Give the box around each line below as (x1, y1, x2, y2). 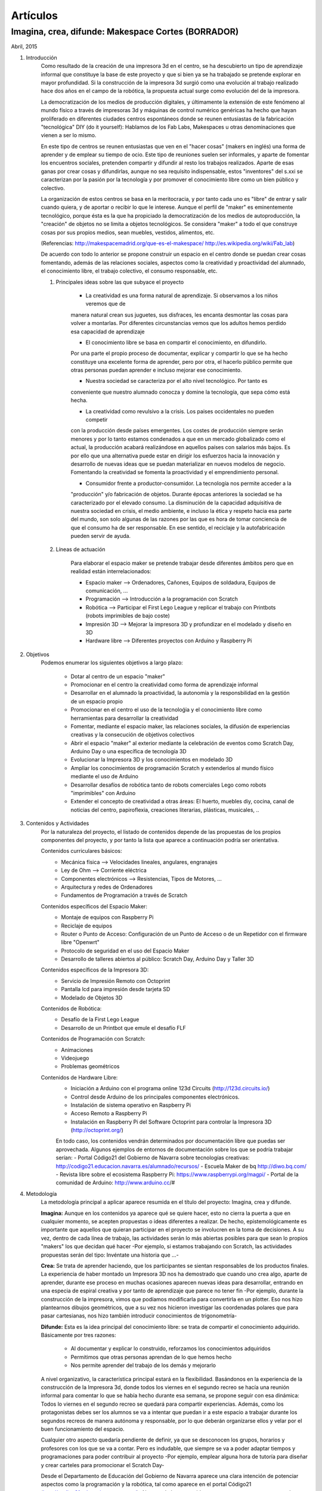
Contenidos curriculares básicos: (41, 847, 122, 855)
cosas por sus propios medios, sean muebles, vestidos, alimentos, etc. (41, 228, 215, 236)
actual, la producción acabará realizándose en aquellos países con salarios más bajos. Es (70, 444, 290, 451)
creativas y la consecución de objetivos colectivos (70, 731, 195, 738)
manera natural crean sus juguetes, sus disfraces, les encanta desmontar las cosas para (70, 311, 289, 318)
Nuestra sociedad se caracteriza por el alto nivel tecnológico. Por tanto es (85, 378, 268, 385)
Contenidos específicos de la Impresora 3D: (41, 966, 149, 973)
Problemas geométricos (61, 1063, 120, 1070)
